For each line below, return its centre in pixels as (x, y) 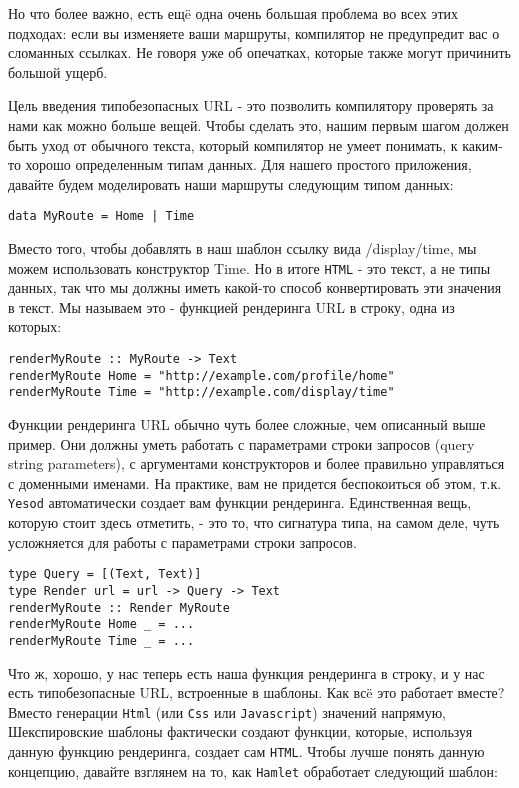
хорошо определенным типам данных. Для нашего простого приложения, (248, 164)
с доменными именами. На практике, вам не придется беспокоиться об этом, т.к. (255, 482)
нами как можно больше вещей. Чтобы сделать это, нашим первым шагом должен (258, 124)
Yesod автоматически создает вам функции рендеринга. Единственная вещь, (240, 502)
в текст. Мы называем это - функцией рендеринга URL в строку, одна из (231, 306)
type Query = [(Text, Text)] (105, 574)
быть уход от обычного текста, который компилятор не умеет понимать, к (233, 144)
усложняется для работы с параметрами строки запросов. (182, 541)
